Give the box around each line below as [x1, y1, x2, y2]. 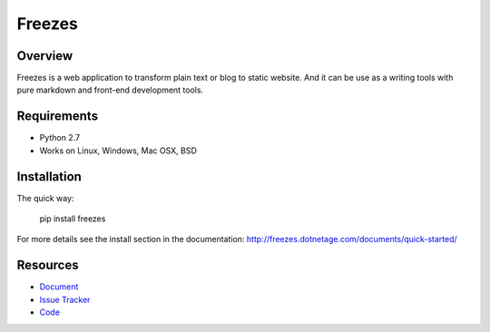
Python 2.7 [39, 132, 81, 143]
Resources [16, 258, 79, 273]
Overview [16, 48, 73, 63]
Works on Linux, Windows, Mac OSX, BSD [39, 145, 197, 156]
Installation [16, 169, 82, 184]
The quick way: [16, 192, 74, 203]
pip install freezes [39, 213, 106, 224]
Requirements [16, 109, 99, 124]
